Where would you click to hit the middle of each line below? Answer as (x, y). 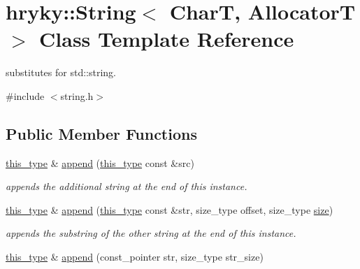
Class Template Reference (167, 39)
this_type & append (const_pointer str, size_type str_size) (135, 257)
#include (25, 95)
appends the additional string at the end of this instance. (127, 186)
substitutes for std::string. (61, 72)
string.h (77, 95)
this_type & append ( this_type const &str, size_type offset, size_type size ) (170, 209)
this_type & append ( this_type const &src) (100, 162)
